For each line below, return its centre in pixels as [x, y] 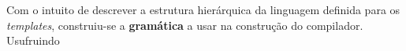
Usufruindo [33, 40]
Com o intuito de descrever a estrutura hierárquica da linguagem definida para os [203, 9]
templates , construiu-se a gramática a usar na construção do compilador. [185, 25]
